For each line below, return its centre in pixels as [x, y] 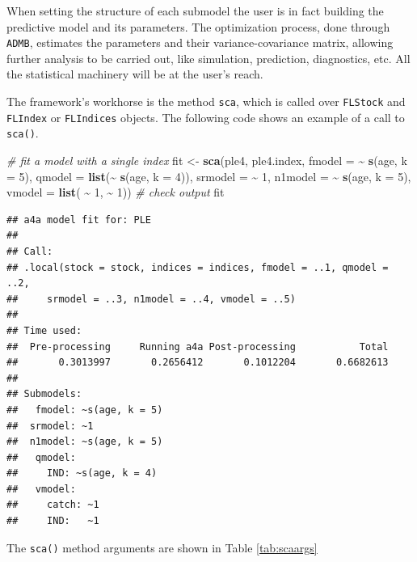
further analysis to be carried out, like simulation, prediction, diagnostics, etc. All [208, 58]
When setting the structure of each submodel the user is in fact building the [195, 11]
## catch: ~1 [53, 505]
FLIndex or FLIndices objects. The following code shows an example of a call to [206, 117]
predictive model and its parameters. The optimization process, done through [198, 26]
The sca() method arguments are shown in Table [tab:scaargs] [162, 547]
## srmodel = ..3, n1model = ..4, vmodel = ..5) [151, 299]
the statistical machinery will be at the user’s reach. [135, 74]
